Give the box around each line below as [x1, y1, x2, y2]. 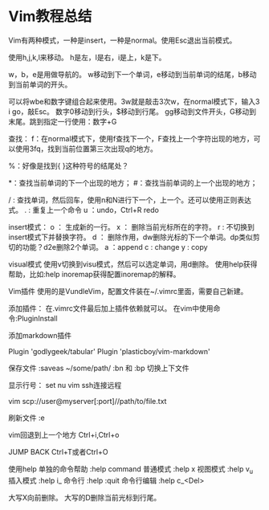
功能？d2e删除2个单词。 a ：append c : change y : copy [22, 242, 208, 251]
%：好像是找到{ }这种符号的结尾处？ [8, 161, 129, 170]
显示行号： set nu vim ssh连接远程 [8, 380, 122, 390]
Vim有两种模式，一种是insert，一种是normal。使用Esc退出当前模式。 [8, 35, 237, 45]
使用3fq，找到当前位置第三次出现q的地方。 [14, 144, 158, 153]
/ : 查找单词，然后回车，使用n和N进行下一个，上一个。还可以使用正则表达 [8, 194, 251, 205]
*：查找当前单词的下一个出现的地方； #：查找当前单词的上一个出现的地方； [8, 177, 258, 187]
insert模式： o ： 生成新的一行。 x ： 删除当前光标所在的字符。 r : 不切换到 [8, 222, 255, 231]
